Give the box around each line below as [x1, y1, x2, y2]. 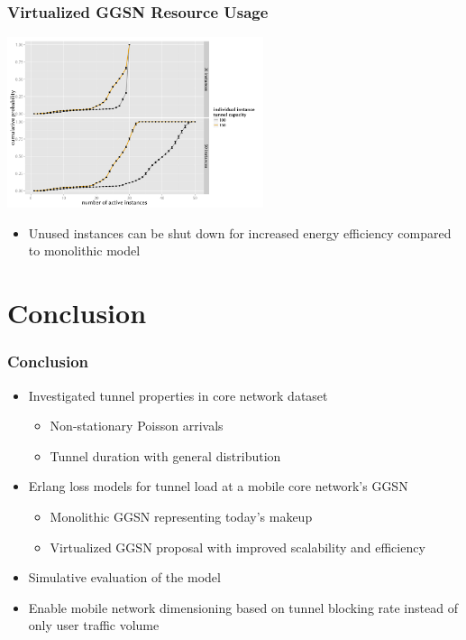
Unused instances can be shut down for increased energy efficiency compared [28, 223, 452, 242]
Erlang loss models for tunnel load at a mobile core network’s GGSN [28, 477, 408, 496]
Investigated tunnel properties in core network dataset [28, 385, 328, 404]
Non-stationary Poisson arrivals [50, 416, 224, 435]
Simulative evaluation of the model [28, 568, 221, 587]
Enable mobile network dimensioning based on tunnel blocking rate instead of [28, 598, 458, 617]
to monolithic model [28, 241, 141, 260]
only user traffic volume [28, 616, 160, 635]
